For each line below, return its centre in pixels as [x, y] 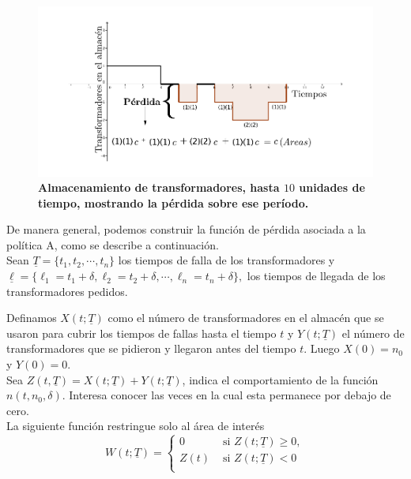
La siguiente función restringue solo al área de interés [136, 426]
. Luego [322, 348]
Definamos [32, 318]
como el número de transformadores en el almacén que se [246, 318]
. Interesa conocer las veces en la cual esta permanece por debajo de [226, 395]
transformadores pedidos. [67, 291]
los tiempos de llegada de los [316, 276]
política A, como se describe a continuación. [113, 244]
